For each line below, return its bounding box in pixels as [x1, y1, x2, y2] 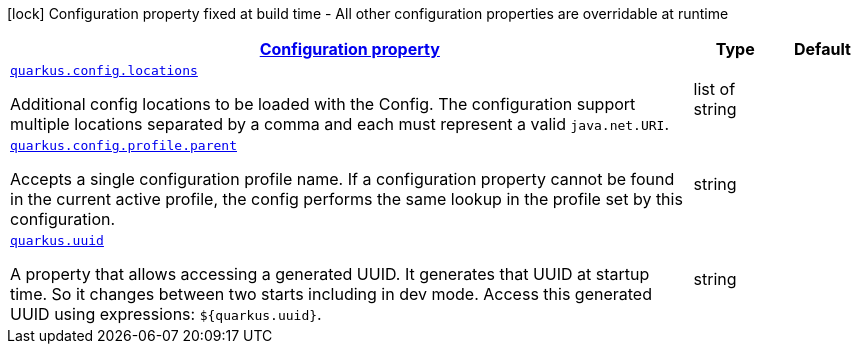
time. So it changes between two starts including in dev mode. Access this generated [10, 284, 652, 304]
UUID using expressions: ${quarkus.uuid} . [10, 304, 322, 324]
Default [793, 39, 851, 59]
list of [693, 78, 736, 99]
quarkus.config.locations [10, 63, 198, 78]
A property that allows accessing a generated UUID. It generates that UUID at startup [10, 264, 650, 284]
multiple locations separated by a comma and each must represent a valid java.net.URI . [10, 114, 670, 134]
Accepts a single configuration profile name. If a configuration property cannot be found [10, 169, 675, 189]
